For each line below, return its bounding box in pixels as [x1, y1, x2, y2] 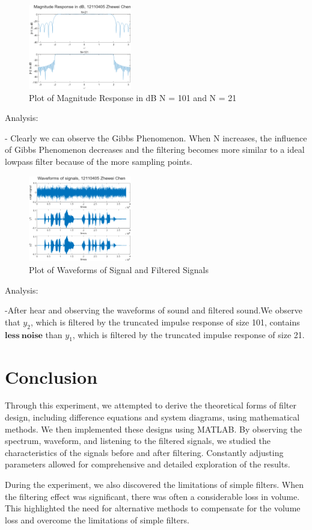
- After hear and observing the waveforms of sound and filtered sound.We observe [5, 304, 302, 316]
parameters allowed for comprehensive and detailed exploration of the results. [5, 458, 290, 470]
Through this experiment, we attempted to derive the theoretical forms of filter [5, 399, 296, 411]
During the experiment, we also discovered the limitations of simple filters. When [5, 478, 304, 491]
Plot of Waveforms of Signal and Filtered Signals [29, 263, 209, 276]
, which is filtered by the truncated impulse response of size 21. [72, 328, 305, 340]
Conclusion [5, 364, 98, 389]
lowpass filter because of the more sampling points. [5, 155, 192, 168]
